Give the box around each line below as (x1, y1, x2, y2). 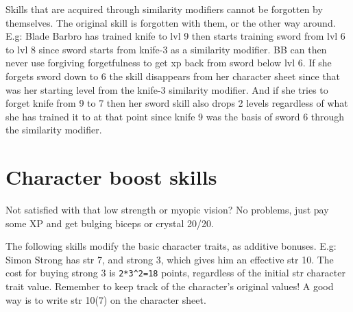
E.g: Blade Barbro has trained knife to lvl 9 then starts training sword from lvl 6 (5, 29, 345, 43)
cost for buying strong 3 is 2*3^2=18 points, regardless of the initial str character (5, 265, 345, 280)
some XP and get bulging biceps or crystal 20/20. (5, 216, 214, 230)
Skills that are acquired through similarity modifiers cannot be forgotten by (5, 2, 323, 16)
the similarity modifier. (5, 122, 102, 137)
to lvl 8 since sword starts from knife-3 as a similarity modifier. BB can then (5, 42, 327, 56)
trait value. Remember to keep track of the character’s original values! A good (5, 279, 334, 294)
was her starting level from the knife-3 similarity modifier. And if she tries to (5, 82, 328, 96)
